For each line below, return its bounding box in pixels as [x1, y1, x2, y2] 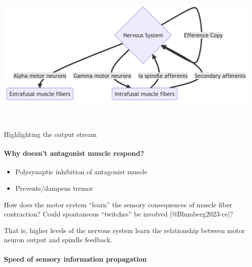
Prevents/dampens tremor [15, 183, 93, 193]
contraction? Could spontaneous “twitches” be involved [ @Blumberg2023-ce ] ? [4, 209, 233, 219]
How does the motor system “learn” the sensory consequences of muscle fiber [4, 199, 232, 209]
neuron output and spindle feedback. [4, 234, 112, 245]
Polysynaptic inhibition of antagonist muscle [15, 167, 147, 177]
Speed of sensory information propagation [4, 253, 147, 264]
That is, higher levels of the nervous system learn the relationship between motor [4, 225, 245, 235]
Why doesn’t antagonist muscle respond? [4, 148, 144, 158]
